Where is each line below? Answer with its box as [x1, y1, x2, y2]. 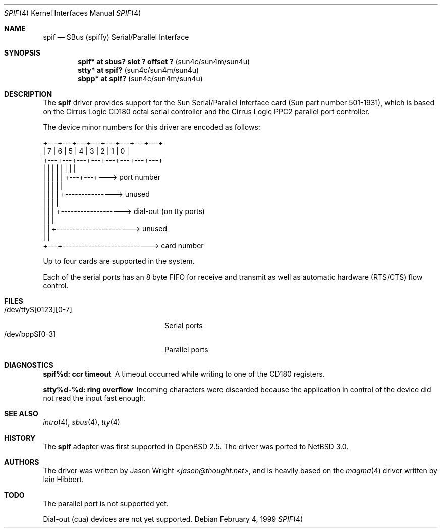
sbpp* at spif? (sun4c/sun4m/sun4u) [78, 74, 203, 83]
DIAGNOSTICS [4, 361, 53, 369]
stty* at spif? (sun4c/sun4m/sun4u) [78, 66, 199, 74]
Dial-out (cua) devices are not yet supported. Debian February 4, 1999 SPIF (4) [43, 515, 303, 523]
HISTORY [4, 434, 36, 442]
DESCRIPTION [4, 90, 52, 98]
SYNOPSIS [4, 48, 41, 57]
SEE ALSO [4, 409, 38, 418]
